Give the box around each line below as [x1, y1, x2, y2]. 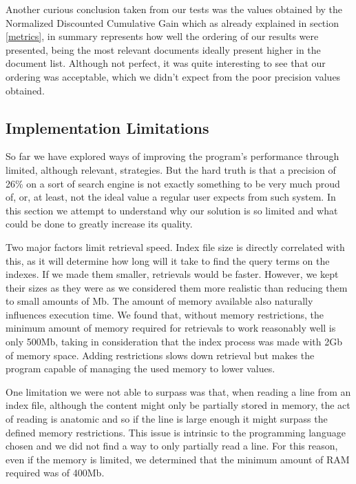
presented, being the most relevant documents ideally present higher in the [6, 42, 321, 57]
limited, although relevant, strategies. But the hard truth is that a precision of [6, 162, 336, 177]
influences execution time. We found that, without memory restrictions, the [6, 307, 324, 321]
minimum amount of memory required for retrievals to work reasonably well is [6, 321, 336, 335]
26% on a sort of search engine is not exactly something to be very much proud [6, 176, 340, 190]
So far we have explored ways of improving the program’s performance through [6, 149, 339, 163]
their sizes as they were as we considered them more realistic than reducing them [6, 280, 348, 294]
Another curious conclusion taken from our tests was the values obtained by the [6, 2, 343, 16]
